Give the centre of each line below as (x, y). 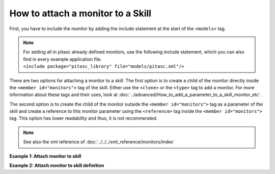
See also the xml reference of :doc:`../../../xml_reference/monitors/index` (99, 142)
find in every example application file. (62, 59)
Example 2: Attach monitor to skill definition (57, 165)
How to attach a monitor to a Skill (80, 13)
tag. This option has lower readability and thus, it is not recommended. (84, 118)
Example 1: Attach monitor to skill (45, 156)
